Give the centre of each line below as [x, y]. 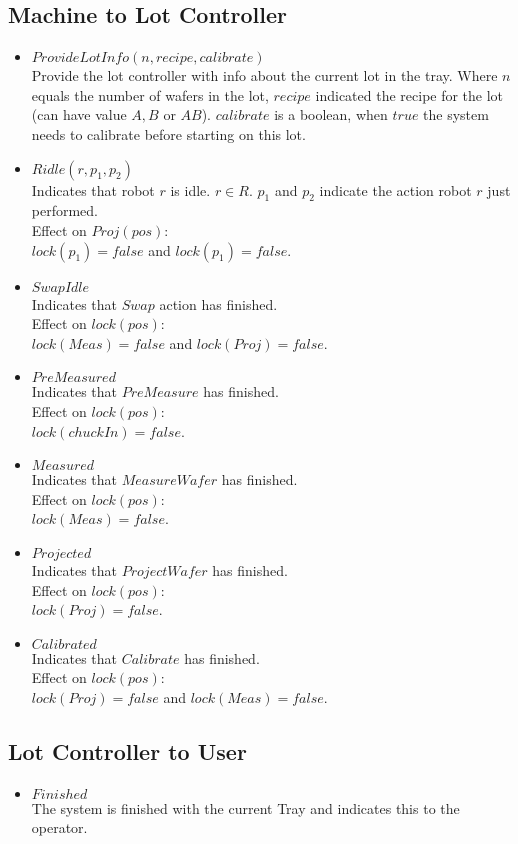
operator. [59, 827]
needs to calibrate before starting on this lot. [168, 133]
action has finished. [218, 303]
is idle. [190, 189]
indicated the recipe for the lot [409, 94]
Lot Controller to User [127, 750]
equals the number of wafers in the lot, [150, 94]
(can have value [79, 114]
